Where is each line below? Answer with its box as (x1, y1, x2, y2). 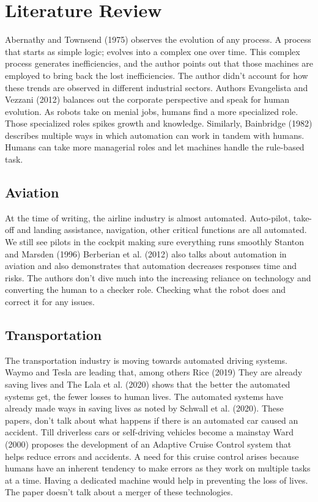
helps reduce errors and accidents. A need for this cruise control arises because (5, 449, 299, 462)
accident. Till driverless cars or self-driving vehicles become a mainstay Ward (5, 426, 294, 438)
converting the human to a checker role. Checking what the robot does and (5, 283, 286, 296)
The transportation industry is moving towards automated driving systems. (5, 353, 287, 366)
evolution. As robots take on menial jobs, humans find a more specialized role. (5, 105, 298, 117)
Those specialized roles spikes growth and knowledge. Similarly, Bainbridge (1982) (5, 117, 312, 130)
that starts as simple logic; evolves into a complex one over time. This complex (5, 45, 300, 57)
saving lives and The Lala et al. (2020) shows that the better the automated (5, 378, 290, 390)
